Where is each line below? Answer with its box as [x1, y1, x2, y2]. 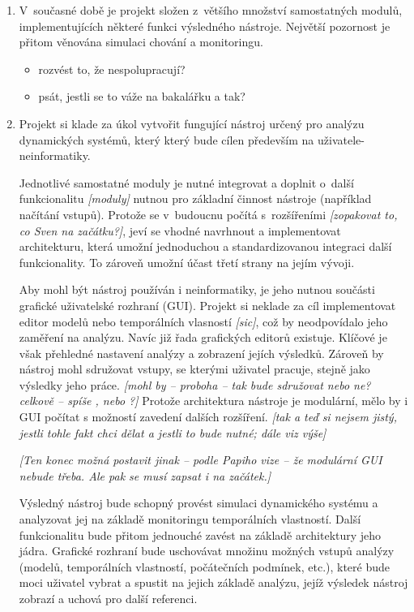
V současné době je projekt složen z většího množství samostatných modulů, [19, 2, 403, 18]
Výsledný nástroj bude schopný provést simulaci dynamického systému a [19, 494, 378, 511]
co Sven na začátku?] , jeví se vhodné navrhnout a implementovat [19, 222, 341, 239]
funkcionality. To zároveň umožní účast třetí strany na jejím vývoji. [19, 253, 355, 270]
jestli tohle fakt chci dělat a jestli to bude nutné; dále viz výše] [19, 424, 327, 441]
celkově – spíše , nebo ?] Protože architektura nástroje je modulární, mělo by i [19, 392, 408, 409]
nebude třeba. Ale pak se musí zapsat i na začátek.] [19, 467, 271, 484]
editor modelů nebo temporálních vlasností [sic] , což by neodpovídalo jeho [19, 312, 388, 330]
